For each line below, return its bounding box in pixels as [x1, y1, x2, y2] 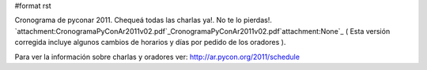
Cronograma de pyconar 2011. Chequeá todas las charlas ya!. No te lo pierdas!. [14, 16, 272, 25]
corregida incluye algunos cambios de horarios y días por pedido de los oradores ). [14, 38, 286, 47]
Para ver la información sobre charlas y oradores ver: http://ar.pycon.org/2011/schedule [14, 52, 300, 61]
